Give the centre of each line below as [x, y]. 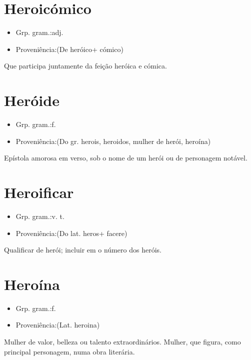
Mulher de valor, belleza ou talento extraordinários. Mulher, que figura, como [122, 342]
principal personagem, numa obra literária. [69, 351]
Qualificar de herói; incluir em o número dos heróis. [83, 250]
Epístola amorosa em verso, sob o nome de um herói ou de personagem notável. [126, 158]
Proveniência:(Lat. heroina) [58, 325]
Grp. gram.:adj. [39, 32]
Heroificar [39, 192]
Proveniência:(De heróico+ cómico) [69, 49]
